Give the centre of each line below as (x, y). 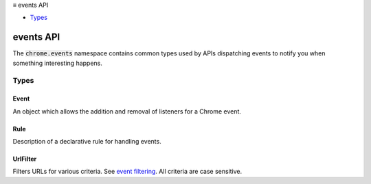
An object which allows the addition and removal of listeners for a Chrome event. (127, 111)
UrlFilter (25, 159)
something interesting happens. (58, 63)
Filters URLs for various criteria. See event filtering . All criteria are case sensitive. (127, 172)
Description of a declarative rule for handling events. (87, 142)
